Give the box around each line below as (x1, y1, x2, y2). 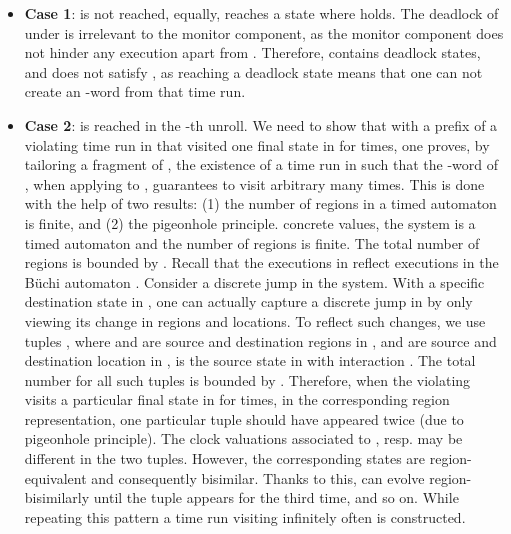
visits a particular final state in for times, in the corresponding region (24, 389, 450, 410)
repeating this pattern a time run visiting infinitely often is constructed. (24, 506, 466, 527)
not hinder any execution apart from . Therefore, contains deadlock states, (24, 42, 481, 63)
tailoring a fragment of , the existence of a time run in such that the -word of (24, 154, 498, 175)
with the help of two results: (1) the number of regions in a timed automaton (24, 193, 497, 214)
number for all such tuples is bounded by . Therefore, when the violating (24, 369, 471, 390)
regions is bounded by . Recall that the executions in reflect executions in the (24, 252, 499, 273)
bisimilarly (24, 487, 90, 508)
